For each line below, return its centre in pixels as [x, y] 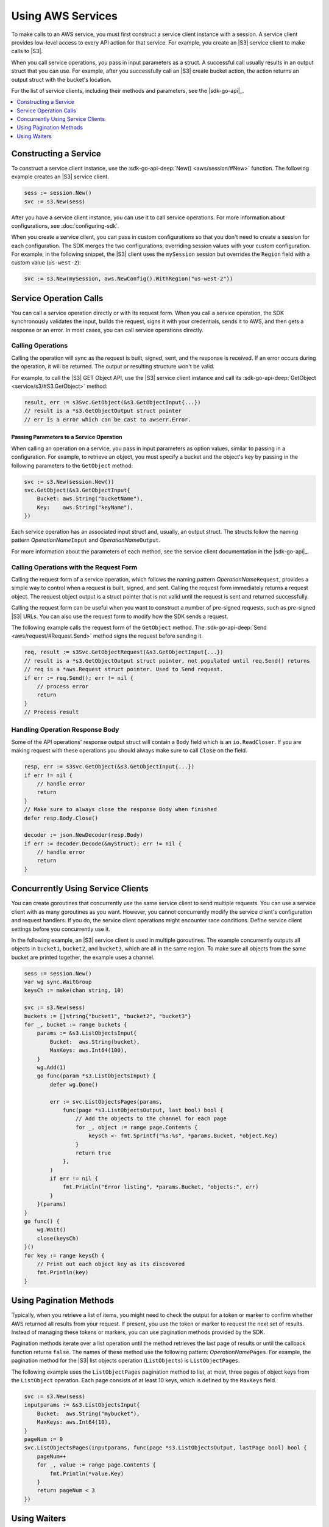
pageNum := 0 [44, 1439]
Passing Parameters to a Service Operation [67, 437]
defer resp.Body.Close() [61, 818]
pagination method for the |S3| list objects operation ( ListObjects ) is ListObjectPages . [126, 1361]
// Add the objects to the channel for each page [151, 1119]
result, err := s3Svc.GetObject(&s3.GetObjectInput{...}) [112, 403]
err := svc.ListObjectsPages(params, [106, 1102]
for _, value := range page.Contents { [97, 1465]
